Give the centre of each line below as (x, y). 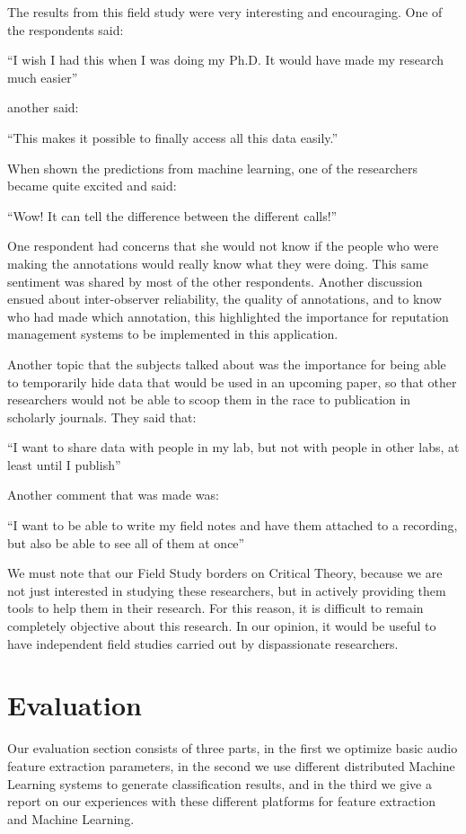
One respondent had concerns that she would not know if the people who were (223, 246)
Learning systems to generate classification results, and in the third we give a (220, 783)
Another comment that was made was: (113, 495)
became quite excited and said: (92, 186)
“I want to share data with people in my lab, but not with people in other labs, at (233, 447)
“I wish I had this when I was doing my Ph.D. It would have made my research (226, 60)
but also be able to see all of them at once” (126, 542)
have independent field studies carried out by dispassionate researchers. (203, 643)
